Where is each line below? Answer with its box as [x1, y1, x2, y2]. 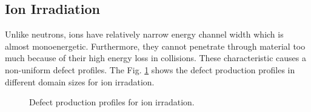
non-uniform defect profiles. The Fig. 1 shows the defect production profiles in [5, 63, 295, 76]
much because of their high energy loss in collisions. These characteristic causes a [5, 51, 306, 64]
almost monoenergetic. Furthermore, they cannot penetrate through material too [5, 39, 306, 52]
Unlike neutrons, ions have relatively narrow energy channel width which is [5, 28, 284, 41]
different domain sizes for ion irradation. [5, 75, 155, 88]
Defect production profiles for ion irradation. [29, 96, 195, 108]
